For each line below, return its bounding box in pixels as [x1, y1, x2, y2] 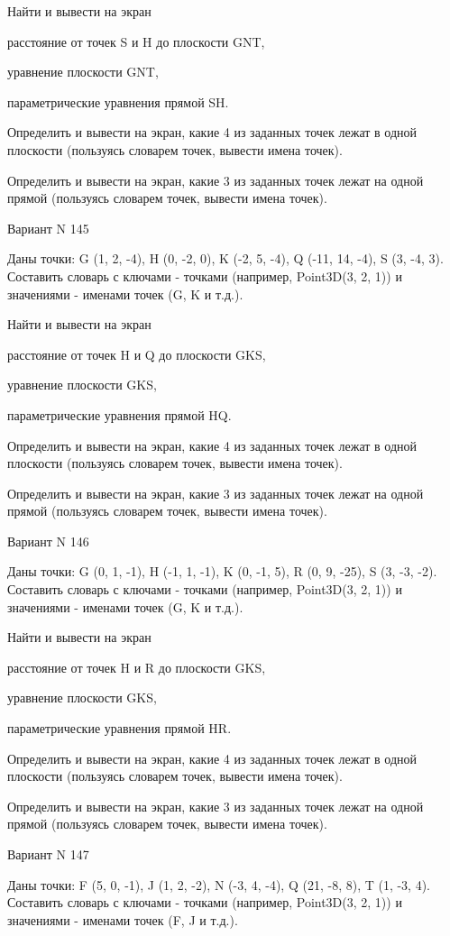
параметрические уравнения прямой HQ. [7, 405, 232, 424]
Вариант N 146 [7, 531, 89, 550]
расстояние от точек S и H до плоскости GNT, [7, 32, 265, 50]
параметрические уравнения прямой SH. [7, 92, 229, 111]
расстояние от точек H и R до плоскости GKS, [7, 657, 266, 676]
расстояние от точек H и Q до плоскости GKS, [7, 344, 266, 363]
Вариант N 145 [7, 218, 89, 237]
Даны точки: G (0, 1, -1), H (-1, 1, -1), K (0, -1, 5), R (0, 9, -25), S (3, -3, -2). [7, 562, 437, 581]
